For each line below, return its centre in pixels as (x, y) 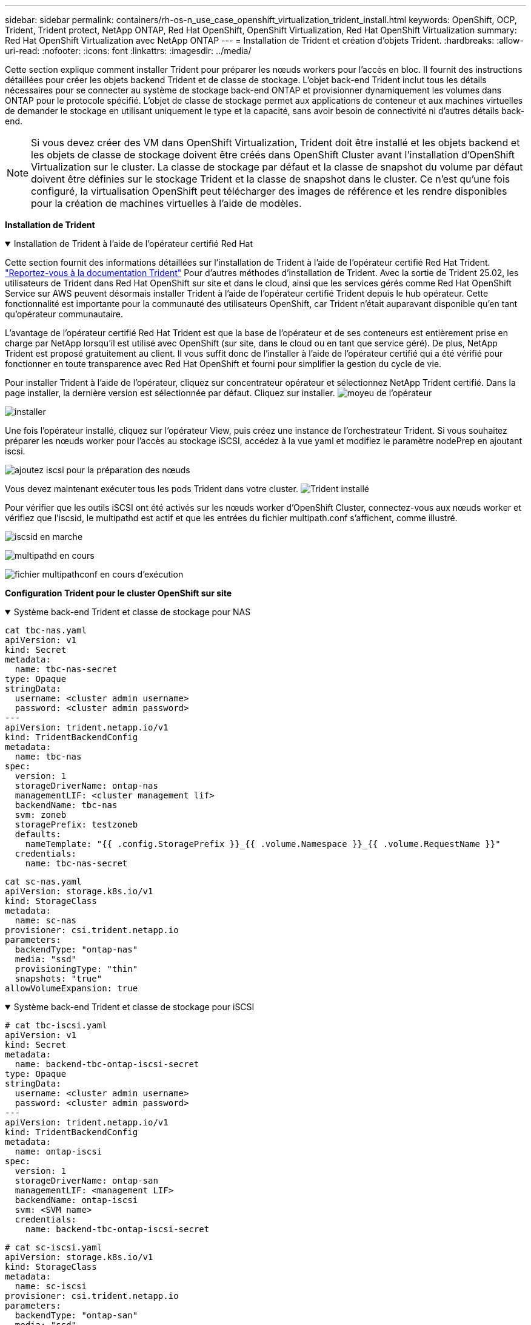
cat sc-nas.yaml (43, 882)
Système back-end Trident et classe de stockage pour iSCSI (134, 1007)
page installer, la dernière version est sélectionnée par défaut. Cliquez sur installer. (170, 393)
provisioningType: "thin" (76, 969)
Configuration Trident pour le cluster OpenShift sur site (119, 593)
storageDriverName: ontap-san (86, 1181)
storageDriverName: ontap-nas (86, 786)
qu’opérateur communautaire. (64, 314)
